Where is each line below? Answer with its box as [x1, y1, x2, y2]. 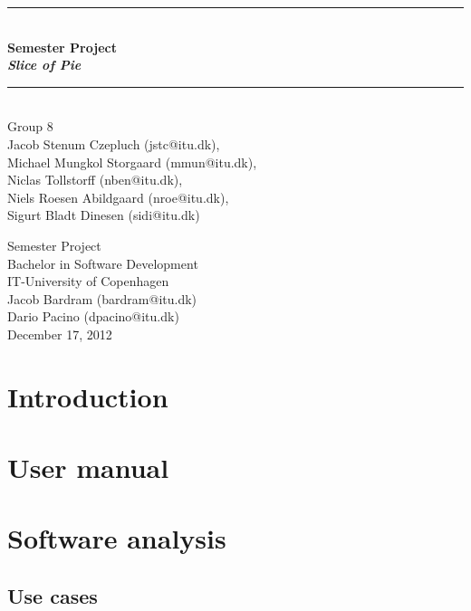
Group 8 [7, 117, 53, 136]
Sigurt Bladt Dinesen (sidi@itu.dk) [7, 205, 200, 224]
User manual [7, 449, 169, 486]
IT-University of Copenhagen [7, 272, 169, 291]
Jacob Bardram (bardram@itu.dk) [7, 289, 197, 308]
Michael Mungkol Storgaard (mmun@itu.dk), [7, 152, 257, 171]
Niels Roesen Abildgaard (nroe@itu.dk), [7, 187, 229, 206]
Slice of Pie [7, 55, 82, 74]
